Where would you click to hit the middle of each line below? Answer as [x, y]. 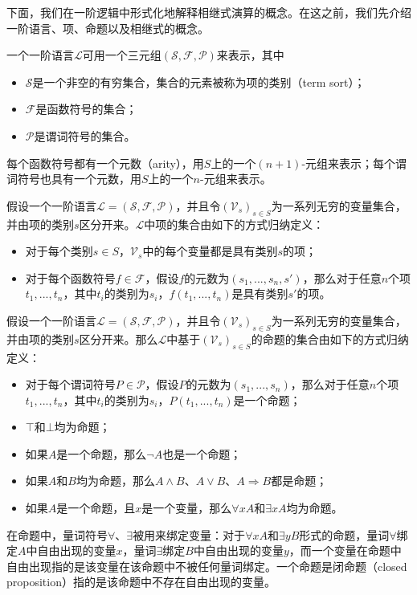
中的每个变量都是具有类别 [210, 251]
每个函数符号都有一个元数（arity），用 [105, 163]
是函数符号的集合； [86, 109]
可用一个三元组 [122, 55]
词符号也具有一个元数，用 [74, 179]
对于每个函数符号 [70, 277]
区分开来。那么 [119, 338]
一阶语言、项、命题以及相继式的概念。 [108, 28]
